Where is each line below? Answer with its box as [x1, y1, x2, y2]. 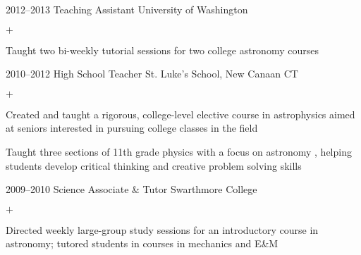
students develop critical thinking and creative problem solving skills [6, 158, 302, 173]
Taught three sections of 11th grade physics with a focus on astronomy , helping [6, 144, 352, 158]
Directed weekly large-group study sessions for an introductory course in [6, 222, 319, 237]
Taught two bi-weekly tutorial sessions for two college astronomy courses [6, 42, 319, 57]
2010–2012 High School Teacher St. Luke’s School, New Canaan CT [6, 66, 298, 81]
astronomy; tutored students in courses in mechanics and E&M [6, 236, 279, 251]
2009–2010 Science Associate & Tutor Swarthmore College [6, 182, 257, 197]
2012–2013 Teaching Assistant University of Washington [6, 2, 248, 16]
